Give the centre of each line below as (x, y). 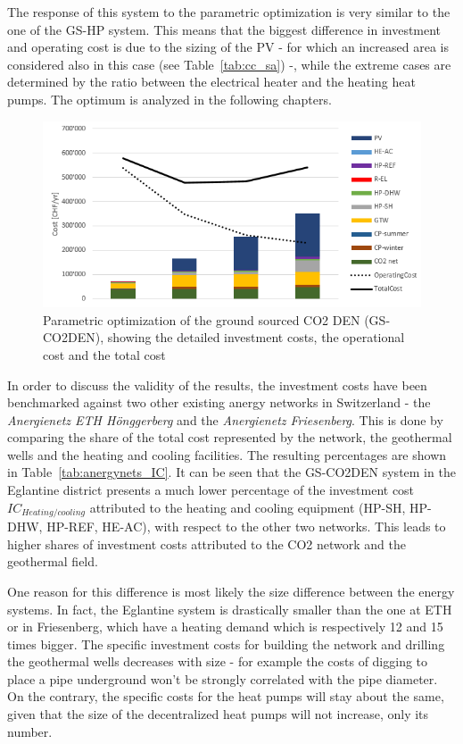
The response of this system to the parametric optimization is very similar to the (229, 12)
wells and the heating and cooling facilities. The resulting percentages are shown (227, 454)
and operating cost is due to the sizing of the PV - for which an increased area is (228, 47)
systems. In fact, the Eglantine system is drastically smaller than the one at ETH (230, 609)
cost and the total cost (104, 354)
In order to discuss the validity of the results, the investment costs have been (217, 385)
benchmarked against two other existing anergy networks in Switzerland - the (219, 402)
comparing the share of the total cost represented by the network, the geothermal (230, 437)
